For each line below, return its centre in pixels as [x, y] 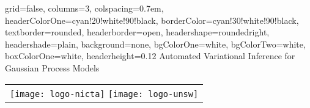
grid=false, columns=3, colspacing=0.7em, [84, 8]
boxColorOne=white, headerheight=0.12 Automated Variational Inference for [150, 56]
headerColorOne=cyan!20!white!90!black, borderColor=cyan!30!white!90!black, [152, 20]
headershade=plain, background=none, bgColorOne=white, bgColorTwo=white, [155, 44]
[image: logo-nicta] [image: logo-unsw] [104, 94]
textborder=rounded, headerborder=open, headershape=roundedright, [137, 32]
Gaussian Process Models [52, 67]
